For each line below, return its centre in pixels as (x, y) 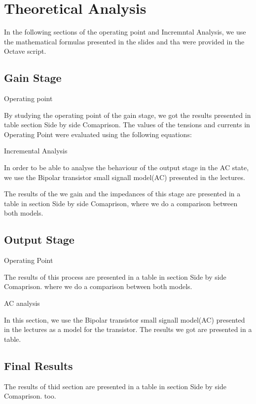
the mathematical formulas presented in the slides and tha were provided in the (124, 41)
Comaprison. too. (30, 396)
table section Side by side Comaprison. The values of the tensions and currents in (127, 125)
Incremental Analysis (36, 151)
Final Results (38, 365)
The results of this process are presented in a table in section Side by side (115, 276)
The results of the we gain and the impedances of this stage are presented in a (122, 194)
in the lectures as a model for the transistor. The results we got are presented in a (128, 329)
